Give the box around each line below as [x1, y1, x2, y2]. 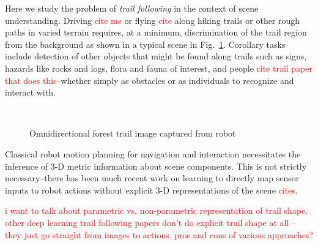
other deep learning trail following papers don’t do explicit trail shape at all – [5, 216, 297, 228]
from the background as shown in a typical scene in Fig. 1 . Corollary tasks [5, 37, 286, 50]
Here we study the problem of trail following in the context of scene [5, 2, 259, 14]
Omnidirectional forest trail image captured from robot [29, 127, 236, 140]
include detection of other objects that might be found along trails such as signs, [5, 50, 307, 62]
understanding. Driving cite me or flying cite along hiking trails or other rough [5, 13, 300, 26]
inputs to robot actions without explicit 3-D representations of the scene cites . [5, 183, 298, 196]
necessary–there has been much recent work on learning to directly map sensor [5, 171, 300, 184]
